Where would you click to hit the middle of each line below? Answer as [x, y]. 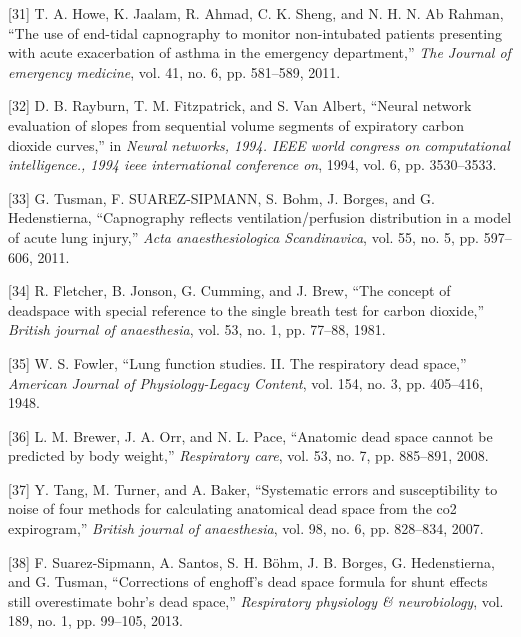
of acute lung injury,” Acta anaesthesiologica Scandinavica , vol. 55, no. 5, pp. [243, 236]
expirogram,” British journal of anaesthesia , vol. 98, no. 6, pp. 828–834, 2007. [246, 528]
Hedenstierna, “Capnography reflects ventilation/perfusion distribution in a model [260, 217]
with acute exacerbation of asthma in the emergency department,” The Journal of [259, 52]
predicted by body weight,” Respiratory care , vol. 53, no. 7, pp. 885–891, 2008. [248, 455]
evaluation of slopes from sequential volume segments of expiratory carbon [236, 124]
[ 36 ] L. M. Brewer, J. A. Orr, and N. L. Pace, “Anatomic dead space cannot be [250, 435]
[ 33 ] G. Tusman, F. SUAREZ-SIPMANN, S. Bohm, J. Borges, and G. [221, 197]
